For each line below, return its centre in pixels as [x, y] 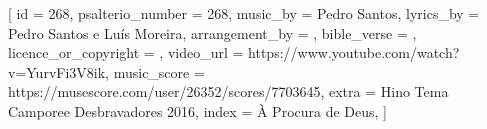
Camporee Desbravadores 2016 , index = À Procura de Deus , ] [198, 110]
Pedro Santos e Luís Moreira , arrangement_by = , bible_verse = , [212, 32]
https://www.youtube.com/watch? [354, 52]
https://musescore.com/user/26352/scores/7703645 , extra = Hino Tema [228, 91]
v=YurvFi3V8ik [57, 71]
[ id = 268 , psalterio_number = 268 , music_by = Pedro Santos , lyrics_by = [244, 13]
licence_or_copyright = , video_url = [126, 52]
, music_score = [155, 71]
